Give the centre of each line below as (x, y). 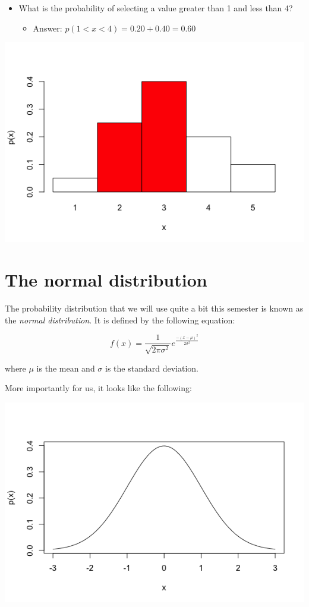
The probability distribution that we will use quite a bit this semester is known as (154, 308)
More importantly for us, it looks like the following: (98, 388)
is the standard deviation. (152, 368)
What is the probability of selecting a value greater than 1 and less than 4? (156, 8)
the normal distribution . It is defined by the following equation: (120, 320)
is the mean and (66, 368)
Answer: (48, 28)
